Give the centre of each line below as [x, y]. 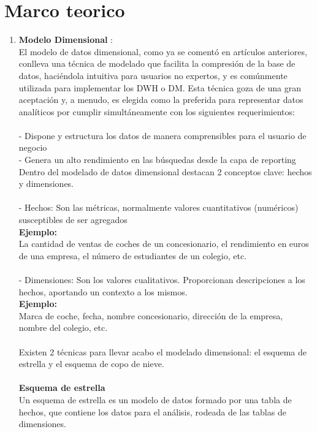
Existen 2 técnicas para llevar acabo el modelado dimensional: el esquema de [162, 351]
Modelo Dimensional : [66, 40]
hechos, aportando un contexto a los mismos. [103, 291]
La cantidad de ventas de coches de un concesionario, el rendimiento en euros [164, 244]
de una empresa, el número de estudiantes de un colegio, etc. [133, 255]
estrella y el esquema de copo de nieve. [91, 364]
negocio [33, 147]
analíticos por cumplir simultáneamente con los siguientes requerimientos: [157, 111]
